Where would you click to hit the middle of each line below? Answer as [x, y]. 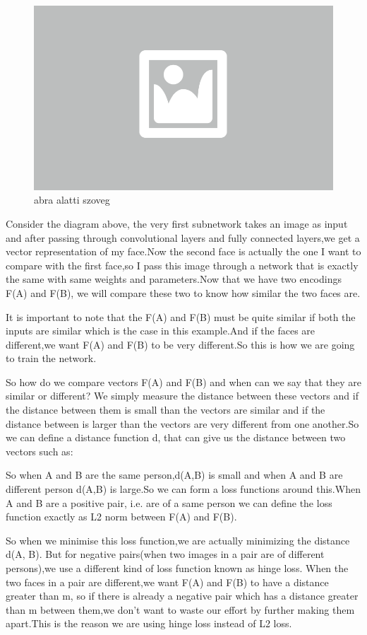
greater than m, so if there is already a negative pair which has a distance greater [182, 596]
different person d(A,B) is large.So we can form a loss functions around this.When [183, 489]
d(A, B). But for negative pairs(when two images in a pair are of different [165, 554]
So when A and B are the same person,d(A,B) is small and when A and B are [174, 475]
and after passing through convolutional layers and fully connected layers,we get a [183, 237]
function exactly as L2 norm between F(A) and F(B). [121, 517]
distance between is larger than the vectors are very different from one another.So [182, 423]
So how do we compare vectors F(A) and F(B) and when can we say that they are [184, 381]
